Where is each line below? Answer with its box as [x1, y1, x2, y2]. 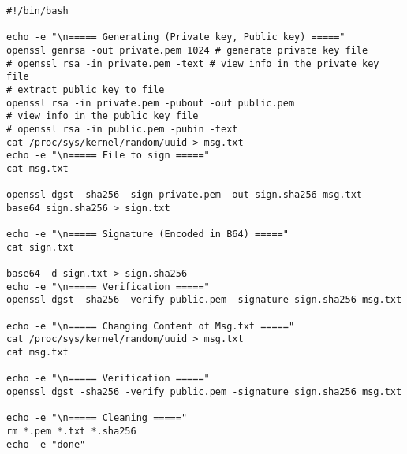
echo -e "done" [6, 438, 86, 450]
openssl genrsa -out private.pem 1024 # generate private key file [6, 44, 368, 56]
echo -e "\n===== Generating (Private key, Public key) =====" [6, 32, 345, 43]
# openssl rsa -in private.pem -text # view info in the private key [6, 58, 379, 69]
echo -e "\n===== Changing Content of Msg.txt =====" [6, 320, 295, 332]
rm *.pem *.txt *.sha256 [6, 426, 136, 437]
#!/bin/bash [6, 6, 69, 17]
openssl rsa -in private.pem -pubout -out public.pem [6, 97, 295, 109]
